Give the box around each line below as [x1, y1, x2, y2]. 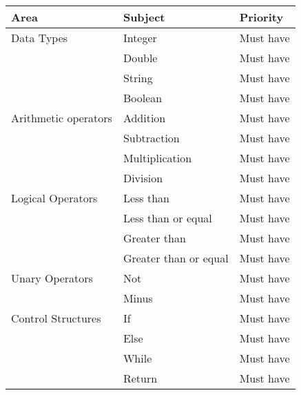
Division [123, 170, 163, 186]
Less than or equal [123, 210, 212, 226]
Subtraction [123, 130, 180, 146]
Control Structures [11, 310, 101, 326]
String [123, 70, 153, 86]
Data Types [11, 30, 68, 46]
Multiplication [123, 150, 192, 166]
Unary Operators [11, 270, 93, 286]
